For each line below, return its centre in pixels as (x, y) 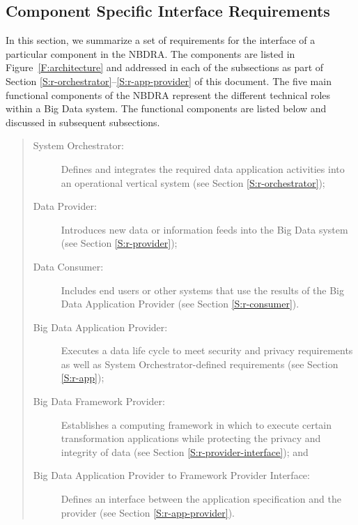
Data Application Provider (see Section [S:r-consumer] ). (180, 304)
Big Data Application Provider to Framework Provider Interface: (171, 475)
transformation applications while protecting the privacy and (191, 438)
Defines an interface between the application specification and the (201, 499)
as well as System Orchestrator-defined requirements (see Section (200, 364)
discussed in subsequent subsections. (83, 122)
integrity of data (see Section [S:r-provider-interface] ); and (185, 451)
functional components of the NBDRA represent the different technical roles (168, 94)
